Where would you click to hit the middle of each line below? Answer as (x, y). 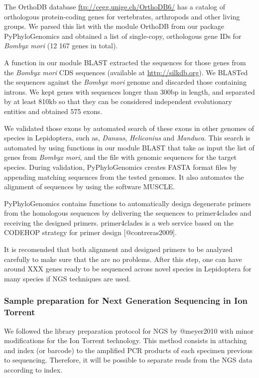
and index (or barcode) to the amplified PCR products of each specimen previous (128, 350)
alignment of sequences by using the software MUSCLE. (89, 187)
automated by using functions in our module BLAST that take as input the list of (129, 147)
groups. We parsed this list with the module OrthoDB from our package (114, 26)
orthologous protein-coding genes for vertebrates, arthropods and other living (122, 16)
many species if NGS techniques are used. (67, 278)
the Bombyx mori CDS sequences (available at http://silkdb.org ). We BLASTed (126, 72)
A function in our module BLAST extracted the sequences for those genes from (125, 62)
